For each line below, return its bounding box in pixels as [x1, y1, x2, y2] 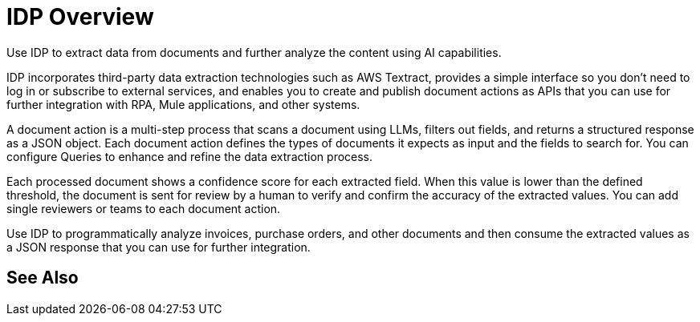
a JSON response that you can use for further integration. [6, 239, 311, 254]
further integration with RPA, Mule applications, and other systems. [6, 97, 360, 111]
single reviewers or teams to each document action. [6, 201, 281, 215]
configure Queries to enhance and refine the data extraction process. [6, 149, 373, 163]
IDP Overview [6, 3, 154, 30]
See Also [6, 268, 79, 288]
